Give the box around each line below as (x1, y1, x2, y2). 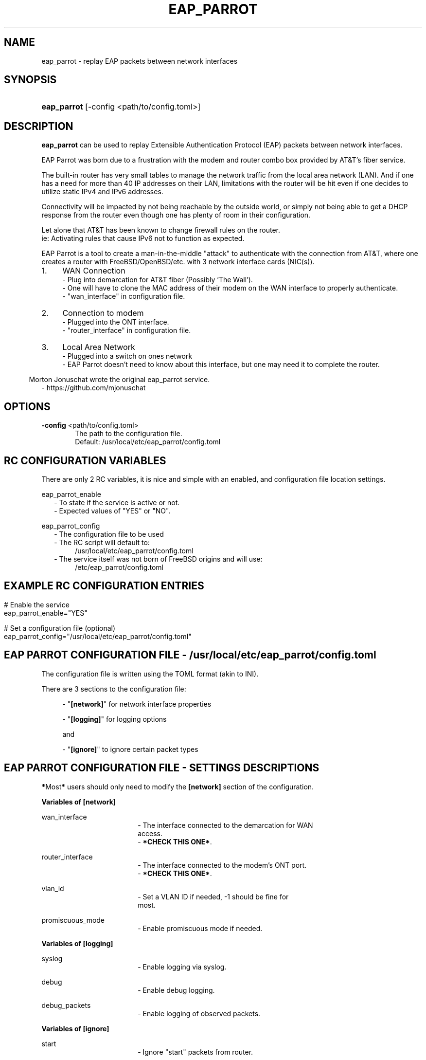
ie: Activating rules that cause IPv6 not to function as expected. (41, 234, 245, 243)
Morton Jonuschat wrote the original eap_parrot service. (29, 375, 210, 384)
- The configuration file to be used (54, 530, 164, 538)
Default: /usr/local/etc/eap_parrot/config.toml (75, 438, 221, 446)
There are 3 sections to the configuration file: (41, 684, 186, 693)
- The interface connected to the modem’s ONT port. (138, 860, 307, 869)
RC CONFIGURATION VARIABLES (4, 454, 166, 467)
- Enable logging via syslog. (138, 962, 227, 971)
